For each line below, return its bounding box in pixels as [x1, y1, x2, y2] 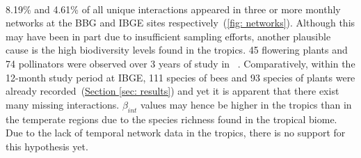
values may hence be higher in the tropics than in [141, 97, 352, 111]
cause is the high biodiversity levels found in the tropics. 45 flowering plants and [6, 42, 348, 57]
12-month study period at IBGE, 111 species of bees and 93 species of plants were [6, 70, 355, 84]
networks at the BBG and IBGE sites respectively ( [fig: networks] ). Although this [6, 15, 355, 30]
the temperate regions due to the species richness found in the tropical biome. [6, 111, 337, 126]
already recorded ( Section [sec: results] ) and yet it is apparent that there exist [6, 84, 339, 98]
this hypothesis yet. [6, 139, 88, 153]
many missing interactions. [6, 97, 120, 111]
